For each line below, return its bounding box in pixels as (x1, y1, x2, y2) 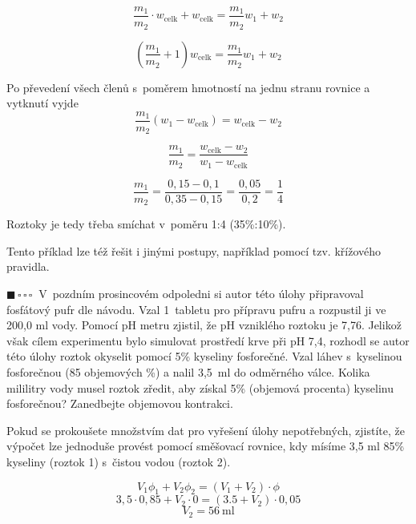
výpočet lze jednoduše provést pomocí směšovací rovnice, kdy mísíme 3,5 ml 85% (6, 437, 405, 454)
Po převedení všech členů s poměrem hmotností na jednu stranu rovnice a (6, 79, 370, 95)
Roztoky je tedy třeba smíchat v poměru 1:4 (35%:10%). (6, 216, 286, 232)
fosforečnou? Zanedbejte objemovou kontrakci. (6, 395, 233, 412)
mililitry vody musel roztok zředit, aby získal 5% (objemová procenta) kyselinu (6, 379, 394, 396)
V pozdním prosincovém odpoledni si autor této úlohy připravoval (38, 285, 364, 302)
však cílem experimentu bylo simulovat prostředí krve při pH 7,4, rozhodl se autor (6, 332, 410, 349)
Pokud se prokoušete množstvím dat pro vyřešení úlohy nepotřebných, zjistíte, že (6, 421, 405, 438)
